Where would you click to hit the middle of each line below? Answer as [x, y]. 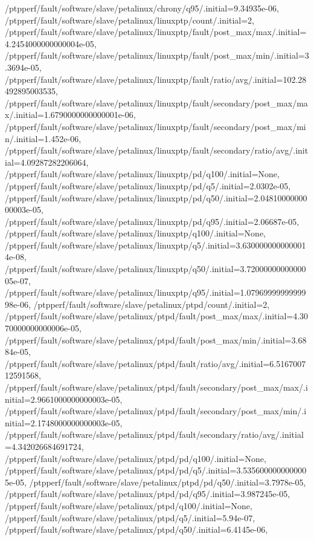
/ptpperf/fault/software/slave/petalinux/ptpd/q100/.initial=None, [129, 505]
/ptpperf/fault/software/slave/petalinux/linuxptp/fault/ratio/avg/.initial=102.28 [156, 79]
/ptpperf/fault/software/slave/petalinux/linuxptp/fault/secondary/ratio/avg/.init [157, 150]
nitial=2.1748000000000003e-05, [64, 422]
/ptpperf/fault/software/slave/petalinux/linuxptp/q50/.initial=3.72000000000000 [155, 269]
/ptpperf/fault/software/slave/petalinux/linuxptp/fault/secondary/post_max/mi [155, 126]
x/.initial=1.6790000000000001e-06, [70, 115]
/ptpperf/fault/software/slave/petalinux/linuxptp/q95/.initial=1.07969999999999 [155, 292]
